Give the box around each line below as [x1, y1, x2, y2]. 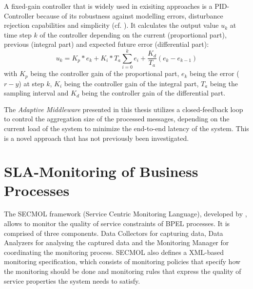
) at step [19, 78, 44, 88]
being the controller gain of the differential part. [81, 88, 226, 98]
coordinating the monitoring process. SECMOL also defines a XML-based [4, 247, 224, 257]
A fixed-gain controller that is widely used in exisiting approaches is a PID [4, 1, 227, 11]
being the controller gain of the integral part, [64, 78, 199, 88]
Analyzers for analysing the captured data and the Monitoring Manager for [4, 237, 229, 248]
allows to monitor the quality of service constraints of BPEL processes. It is [4, 218, 230, 229]
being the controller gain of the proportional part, [30, 68, 179, 78]
